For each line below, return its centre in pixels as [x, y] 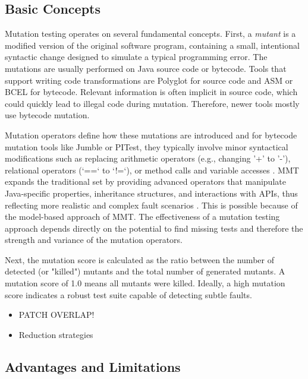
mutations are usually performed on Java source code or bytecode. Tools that [146, 68]
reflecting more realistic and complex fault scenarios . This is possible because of [151, 205]
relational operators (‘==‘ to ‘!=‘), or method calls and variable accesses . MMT [152, 170]
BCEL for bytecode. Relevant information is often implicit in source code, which [151, 92]
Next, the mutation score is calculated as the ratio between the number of [139, 259]
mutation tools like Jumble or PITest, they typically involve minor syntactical [147, 146]
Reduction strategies [56, 334]
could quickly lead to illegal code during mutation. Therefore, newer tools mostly [152, 103]
